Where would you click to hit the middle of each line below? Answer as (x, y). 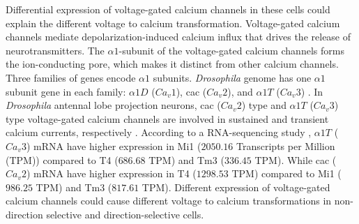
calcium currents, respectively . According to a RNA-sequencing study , (159, 132)
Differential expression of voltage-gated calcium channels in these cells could (168, 9)
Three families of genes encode (71, 77)
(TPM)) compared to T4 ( (62, 159)
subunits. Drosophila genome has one (232, 77)
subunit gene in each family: (66, 91)
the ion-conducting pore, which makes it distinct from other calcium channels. (172, 64)
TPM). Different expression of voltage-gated (236, 187)
